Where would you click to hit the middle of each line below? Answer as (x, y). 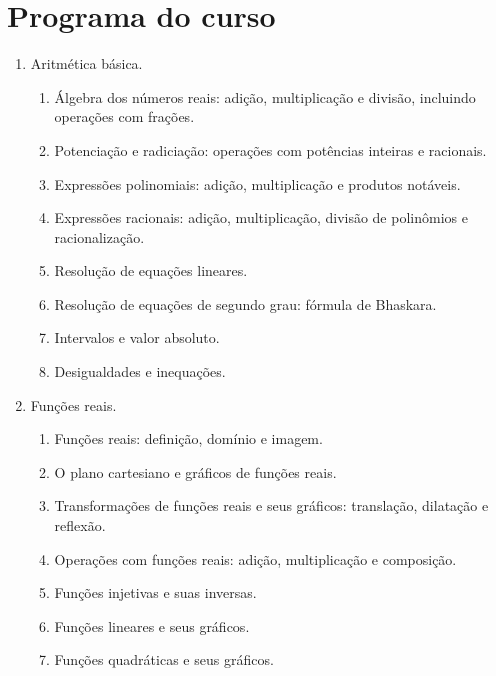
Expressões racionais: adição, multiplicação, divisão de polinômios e (261, 217)
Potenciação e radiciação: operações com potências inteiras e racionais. (270, 149)
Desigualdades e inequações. (140, 371)
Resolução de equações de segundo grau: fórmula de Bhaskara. (245, 303)
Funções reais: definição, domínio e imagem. (188, 438)
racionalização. (99, 236)
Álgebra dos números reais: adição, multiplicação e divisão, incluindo (265, 96)
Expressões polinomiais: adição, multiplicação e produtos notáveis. (257, 183)
